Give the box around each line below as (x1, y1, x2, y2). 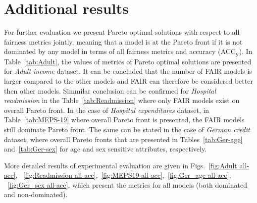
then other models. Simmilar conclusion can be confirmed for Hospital (4, 85, 216, 96)
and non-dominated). (4, 189, 68, 200)
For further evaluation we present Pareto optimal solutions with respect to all (4, 27, 240, 37)
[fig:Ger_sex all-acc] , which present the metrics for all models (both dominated (7, 179, 247, 190)
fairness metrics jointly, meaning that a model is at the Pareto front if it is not (4, 36, 243, 47)
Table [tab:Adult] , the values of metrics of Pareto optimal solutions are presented (4, 56, 252, 66)
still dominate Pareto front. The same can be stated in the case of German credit (4, 124, 250, 134)
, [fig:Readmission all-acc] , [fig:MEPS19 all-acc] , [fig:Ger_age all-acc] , (15, 170, 231, 180)
